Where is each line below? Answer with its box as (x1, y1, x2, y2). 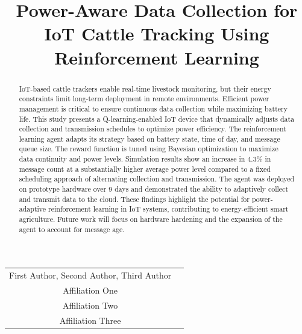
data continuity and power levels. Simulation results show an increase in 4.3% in (19, 154, 271, 164)
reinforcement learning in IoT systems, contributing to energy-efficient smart (48, 204, 289, 214)
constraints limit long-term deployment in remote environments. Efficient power (19, 93, 269, 104)
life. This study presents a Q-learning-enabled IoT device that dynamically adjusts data (19, 113, 295, 124)
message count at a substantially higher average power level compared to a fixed (19, 163, 271, 174)
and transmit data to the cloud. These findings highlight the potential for (19, 194, 250, 204)
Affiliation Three (59, 314, 121, 326)
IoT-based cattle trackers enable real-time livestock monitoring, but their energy (19, 83, 271, 93)
